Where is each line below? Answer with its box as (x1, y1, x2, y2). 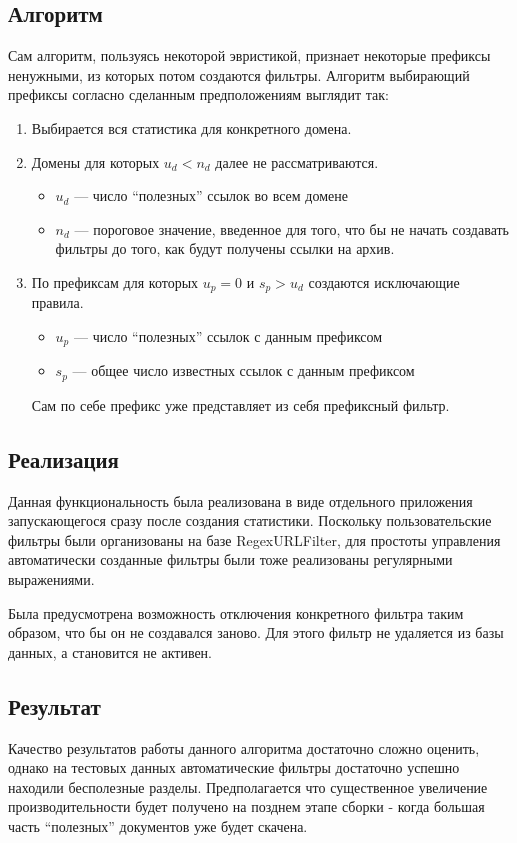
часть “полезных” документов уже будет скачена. (8, 816, 308, 837)
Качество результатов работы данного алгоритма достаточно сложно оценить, (8, 737, 480, 758)
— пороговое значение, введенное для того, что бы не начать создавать (74, 218, 509, 239)
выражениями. (8, 569, 95, 590)
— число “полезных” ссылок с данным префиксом (73, 326, 383, 346)
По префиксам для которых (31, 271, 199, 292)
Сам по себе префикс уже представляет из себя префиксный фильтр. (31, 394, 450, 415)
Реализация (8, 443, 119, 474)
